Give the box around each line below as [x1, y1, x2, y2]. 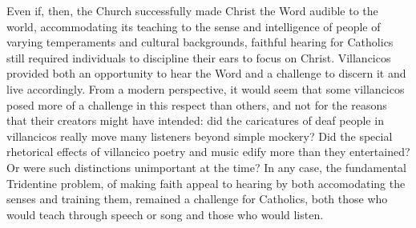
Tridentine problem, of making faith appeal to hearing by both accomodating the [6, 174, 406, 191]
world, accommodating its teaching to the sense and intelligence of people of [6, 18, 381, 34]
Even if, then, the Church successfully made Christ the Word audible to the [6, 2, 378, 18]
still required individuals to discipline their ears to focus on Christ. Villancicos [6, 49, 391, 66]
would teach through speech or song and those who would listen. [6, 206, 324, 222]
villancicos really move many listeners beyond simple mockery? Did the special [6, 127, 393, 144]
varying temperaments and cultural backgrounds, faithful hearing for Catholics [6, 34, 394, 50]
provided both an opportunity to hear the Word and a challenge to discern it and [6, 65, 406, 82]
